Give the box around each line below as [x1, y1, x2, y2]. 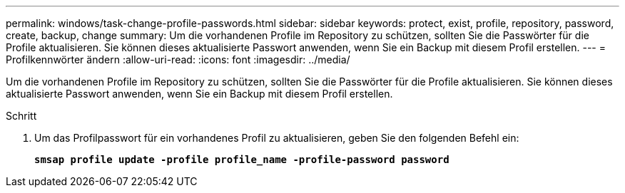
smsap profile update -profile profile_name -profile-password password [34, 154, 449, 165]
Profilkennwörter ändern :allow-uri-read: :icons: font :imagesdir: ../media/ [6, 53, 350, 66]
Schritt [6, 110, 37, 122]
